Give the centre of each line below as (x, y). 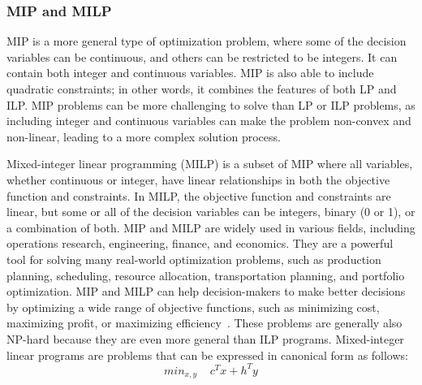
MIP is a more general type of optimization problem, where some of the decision (207, 41)
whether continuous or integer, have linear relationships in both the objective (198, 179)
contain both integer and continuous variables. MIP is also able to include (190, 73)
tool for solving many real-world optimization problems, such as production (194, 259)
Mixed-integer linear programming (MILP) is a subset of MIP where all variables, (210, 164)
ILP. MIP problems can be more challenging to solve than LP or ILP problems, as (211, 104)
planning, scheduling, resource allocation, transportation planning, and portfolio (206, 275)
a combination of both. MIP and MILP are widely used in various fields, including (211, 227)
